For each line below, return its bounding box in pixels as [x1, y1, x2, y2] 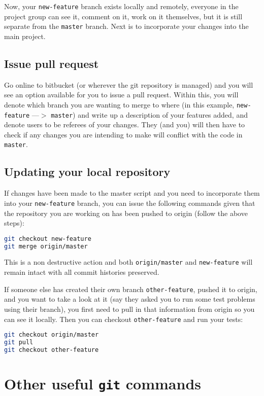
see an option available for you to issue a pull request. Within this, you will [4, 89, 239, 100]
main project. [4, 30, 46, 41]
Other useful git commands [4, 373, 202, 393]
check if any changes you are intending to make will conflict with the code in [4, 129, 243, 139]
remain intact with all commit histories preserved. [4, 267, 159, 277]
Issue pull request [4, 55, 99, 71]
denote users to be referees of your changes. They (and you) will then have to [4, 119, 245, 130]
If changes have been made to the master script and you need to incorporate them [4, 188, 260, 198]
